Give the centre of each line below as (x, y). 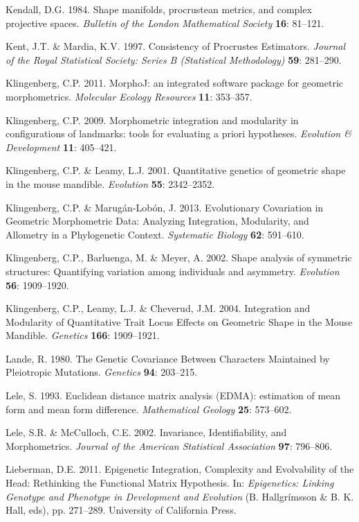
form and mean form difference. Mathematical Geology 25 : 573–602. (149, 409)
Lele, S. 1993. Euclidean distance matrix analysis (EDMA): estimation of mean (173, 395)
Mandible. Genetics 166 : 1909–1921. (83, 335)
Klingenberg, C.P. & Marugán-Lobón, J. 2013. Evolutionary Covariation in (165, 207)
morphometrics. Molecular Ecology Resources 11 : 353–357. (129, 96)
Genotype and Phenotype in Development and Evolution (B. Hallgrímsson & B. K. (180, 496)
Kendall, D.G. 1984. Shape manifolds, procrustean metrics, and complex (159, 9)
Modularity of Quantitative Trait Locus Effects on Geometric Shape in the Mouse (179, 321)
